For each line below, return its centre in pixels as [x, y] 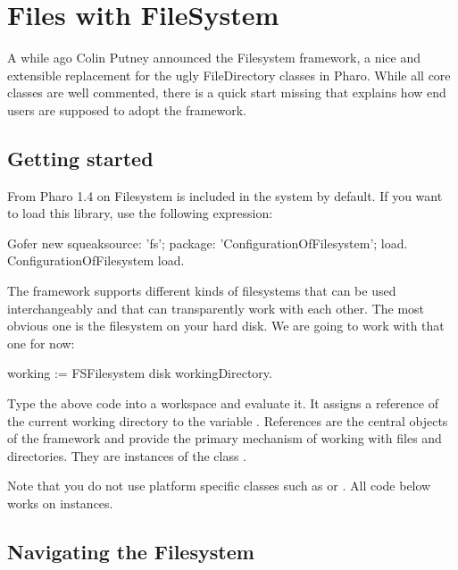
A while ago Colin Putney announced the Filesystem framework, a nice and [214, 58]
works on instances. [60, 503]
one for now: [41, 343]
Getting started [80, 158]
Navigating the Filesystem [131, 551]
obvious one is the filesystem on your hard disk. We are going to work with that [226, 326]
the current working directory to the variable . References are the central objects [228, 420]
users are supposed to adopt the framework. [127, 109]
